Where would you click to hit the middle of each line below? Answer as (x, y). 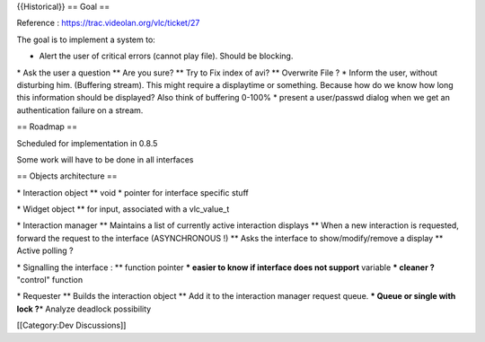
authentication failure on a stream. (80, 110)
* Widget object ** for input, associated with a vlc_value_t (123, 209)
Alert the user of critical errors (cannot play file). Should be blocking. (166, 56)
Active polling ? (45, 250)
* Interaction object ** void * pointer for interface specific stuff (132, 192)
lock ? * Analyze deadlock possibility (84, 309)
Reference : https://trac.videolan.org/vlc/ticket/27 (108, 23)
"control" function (50, 280)
